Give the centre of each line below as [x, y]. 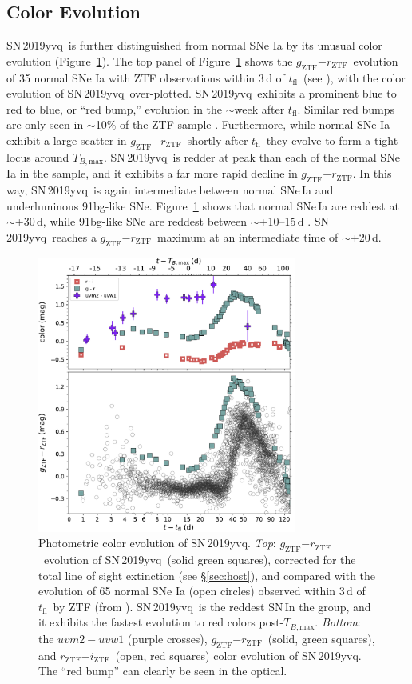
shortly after [218, 140]
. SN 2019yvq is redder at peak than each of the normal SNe [252, 156]
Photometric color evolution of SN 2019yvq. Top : [157, 543]
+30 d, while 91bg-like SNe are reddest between [131, 221]
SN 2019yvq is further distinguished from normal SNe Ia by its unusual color [194, 45]
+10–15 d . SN [294, 221]
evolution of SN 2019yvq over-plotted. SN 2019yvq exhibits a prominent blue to [202, 93]
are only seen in [45, 124]
